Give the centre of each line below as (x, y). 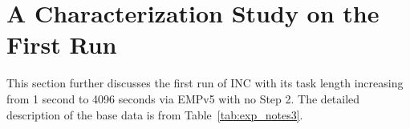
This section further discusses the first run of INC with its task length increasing (205, 83)
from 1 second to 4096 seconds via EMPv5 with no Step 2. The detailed (183, 98)
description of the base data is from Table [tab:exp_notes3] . (155, 114)
